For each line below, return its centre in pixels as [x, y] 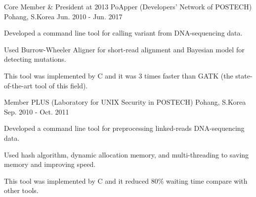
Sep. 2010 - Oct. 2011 [37, 111]
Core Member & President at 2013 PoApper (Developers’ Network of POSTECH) [128, 6]
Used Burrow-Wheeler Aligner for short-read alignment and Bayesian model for [124, 49]
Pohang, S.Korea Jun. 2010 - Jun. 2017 [63, 16]
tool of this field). [61, 85]
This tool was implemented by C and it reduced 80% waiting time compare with [126, 180]
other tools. [21, 190]
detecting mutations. [35, 59]
